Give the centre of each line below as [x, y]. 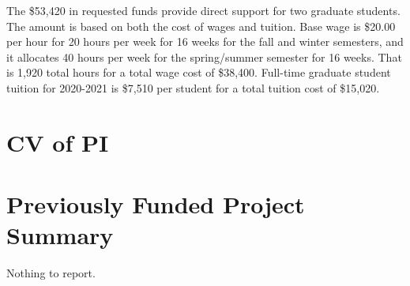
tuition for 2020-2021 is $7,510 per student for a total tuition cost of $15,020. [193, 87]
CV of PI [58, 142]
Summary [60, 235]
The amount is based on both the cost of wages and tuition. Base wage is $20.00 [201, 26]
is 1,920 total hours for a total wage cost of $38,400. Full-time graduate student [199, 72]
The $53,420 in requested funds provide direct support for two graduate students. [203, 10]
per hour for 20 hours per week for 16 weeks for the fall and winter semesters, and [205, 41]
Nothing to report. [51, 273]
